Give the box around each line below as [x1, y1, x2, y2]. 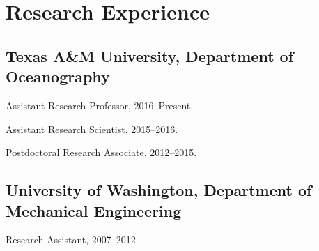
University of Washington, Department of [6, 179, 312, 201]
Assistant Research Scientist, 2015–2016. [6, 121, 178, 136]
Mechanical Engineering [6, 199, 182, 221]
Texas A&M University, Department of [6, 45, 294, 66]
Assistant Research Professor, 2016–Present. [6, 98, 194, 112]
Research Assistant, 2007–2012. [6, 232, 139, 247]
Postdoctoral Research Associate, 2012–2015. [6, 145, 197, 160]
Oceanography [6, 66, 110, 87]
